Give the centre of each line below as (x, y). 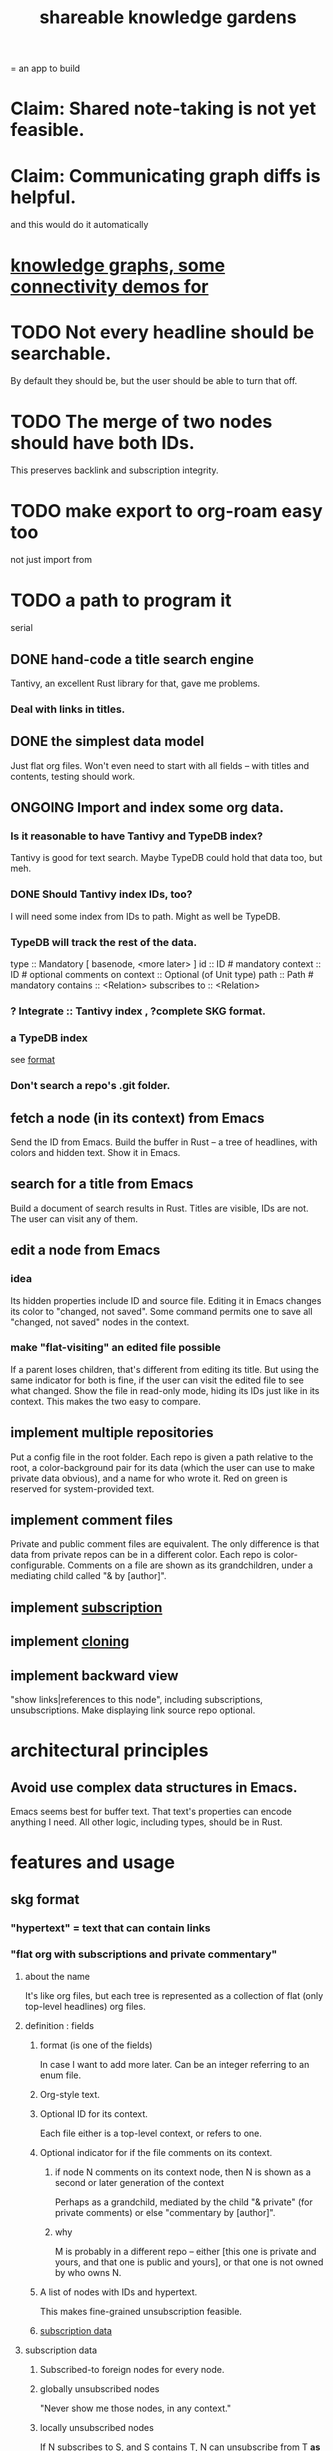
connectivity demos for (109, 286)
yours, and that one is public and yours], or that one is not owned (189, 2262)
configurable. (38, 1565)
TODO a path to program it (121, 600)
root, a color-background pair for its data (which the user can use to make (162, 1467)
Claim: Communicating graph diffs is (165, 175)
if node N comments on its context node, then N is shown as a (183, 2172)
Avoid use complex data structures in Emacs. (154, 1787)
